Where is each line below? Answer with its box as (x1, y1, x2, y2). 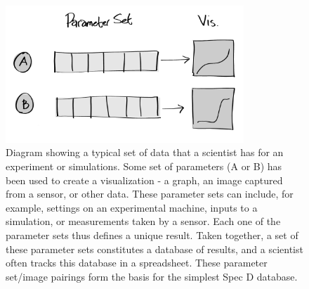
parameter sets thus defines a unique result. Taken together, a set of (6, 227, 298, 242)
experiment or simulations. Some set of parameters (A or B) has (6, 158, 282, 173)
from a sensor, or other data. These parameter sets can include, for (6, 186, 294, 201)
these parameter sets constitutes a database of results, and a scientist (6, 241, 303, 256)
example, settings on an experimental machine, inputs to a (6, 200, 258, 214)
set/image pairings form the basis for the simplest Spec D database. (6, 269, 298, 283)
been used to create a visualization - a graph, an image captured (6, 172, 283, 187)
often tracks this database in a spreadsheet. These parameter (6, 255, 268, 270)
